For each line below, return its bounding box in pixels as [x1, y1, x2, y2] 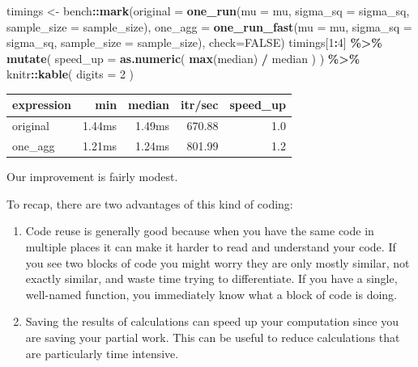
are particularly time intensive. [25, 344, 179, 361]
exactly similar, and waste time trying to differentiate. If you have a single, [25, 270, 398, 287]
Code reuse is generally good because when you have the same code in [25, 222, 374, 239]
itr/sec [181, 96, 219, 113]
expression [12, 96, 72, 113]
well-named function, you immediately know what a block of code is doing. [25, 285, 397, 302]
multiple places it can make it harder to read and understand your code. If [25, 238, 396, 255]
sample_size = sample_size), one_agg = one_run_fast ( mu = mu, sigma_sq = [6, 18, 412, 35]
